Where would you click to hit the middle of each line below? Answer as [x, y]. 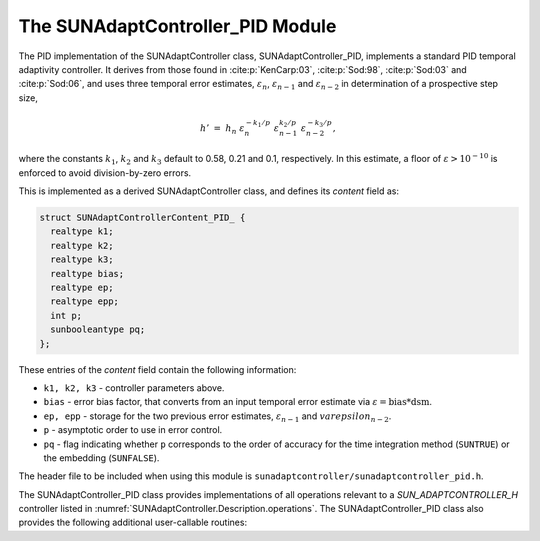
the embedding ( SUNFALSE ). [101, 457]
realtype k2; [82, 245]
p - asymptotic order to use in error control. [133, 430]
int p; [66, 315]
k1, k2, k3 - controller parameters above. [134, 387]
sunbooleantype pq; [98, 329]
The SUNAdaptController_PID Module [177, 26]
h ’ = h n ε [222, 129]
